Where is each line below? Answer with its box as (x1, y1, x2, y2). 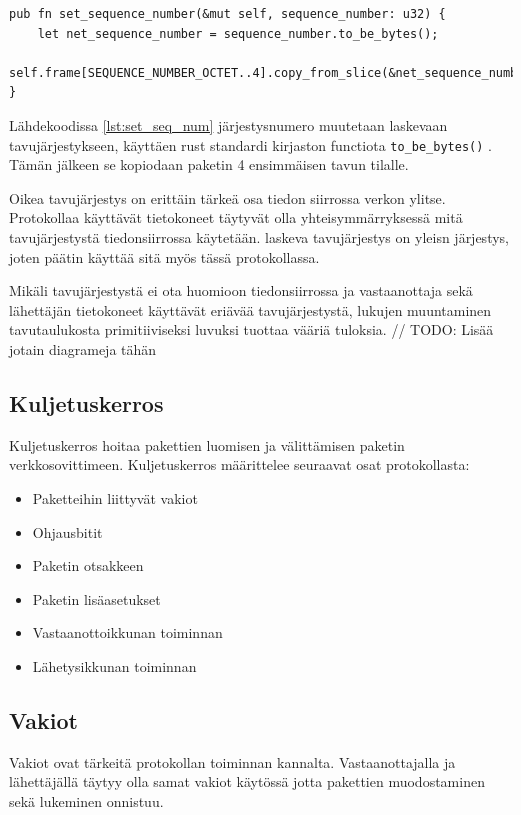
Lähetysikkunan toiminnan (32, 655, 197, 676)
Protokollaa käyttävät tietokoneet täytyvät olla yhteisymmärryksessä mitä (9, 207, 463, 228)
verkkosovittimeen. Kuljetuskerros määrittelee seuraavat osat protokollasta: (9, 454, 470, 475)
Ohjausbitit (32, 521, 103, 542)
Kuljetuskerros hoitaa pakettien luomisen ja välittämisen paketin (9, 434, 405, 455)
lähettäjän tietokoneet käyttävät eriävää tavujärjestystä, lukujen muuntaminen (9, 299, 492, 320)
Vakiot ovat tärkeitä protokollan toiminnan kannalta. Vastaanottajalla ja (9, 751, 456, 772)
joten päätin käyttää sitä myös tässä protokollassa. (9, 246, 320, 267)
